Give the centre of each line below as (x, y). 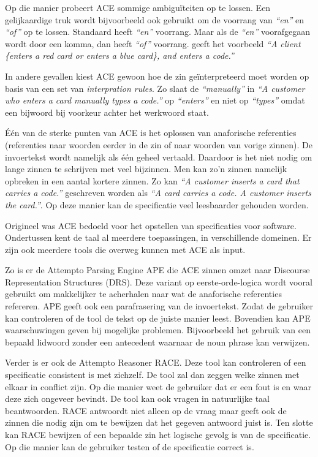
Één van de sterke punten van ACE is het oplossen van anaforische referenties (151, 133)
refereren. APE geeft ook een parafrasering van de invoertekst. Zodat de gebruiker (159, 306)
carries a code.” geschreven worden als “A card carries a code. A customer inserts (158, 193)
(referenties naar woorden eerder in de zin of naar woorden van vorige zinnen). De (159, 144)
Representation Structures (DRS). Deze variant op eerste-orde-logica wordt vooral (159, 281)
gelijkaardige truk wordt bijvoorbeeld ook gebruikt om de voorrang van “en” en (155, 19)
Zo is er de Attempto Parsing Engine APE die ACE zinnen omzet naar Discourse (157, 270)
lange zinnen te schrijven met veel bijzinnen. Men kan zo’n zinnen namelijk (146, 169)
